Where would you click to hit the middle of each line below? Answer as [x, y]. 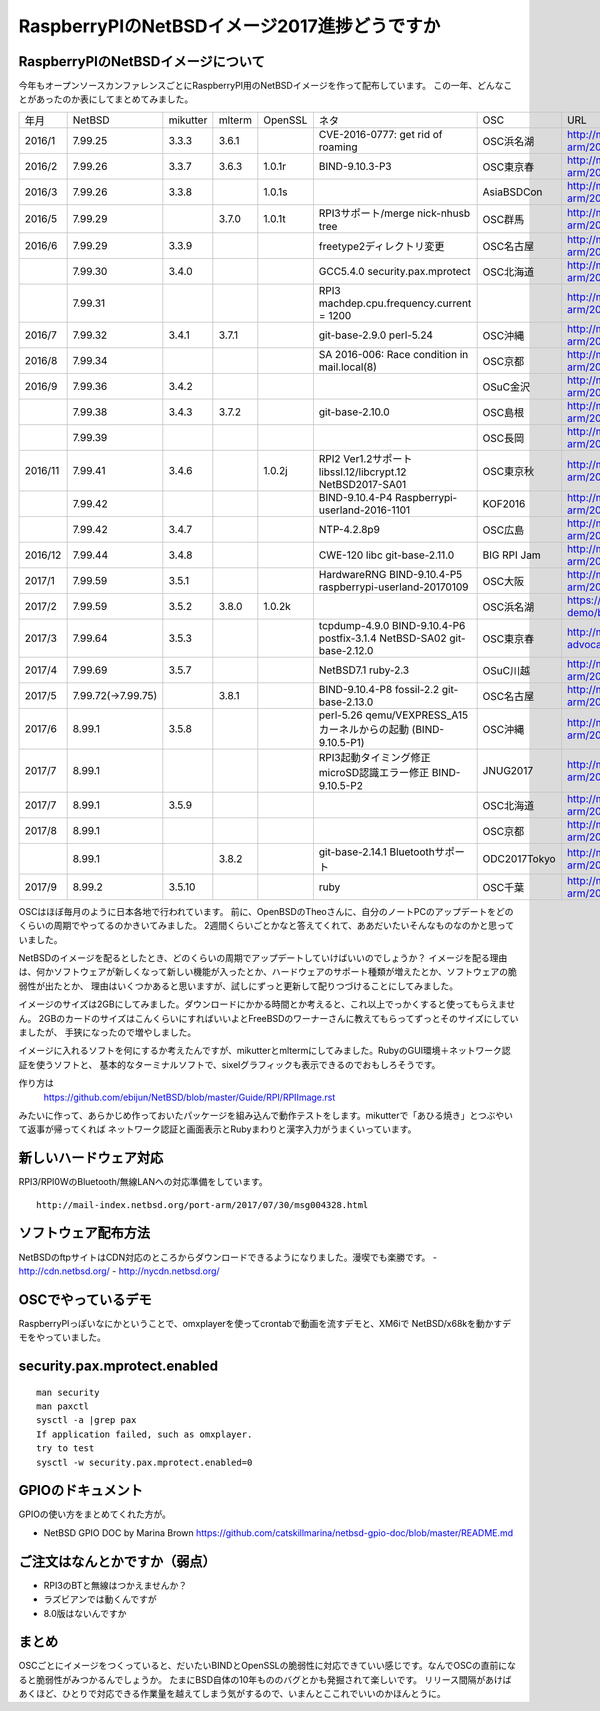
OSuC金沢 [506, 387]
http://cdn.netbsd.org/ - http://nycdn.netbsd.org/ [119, 1271]
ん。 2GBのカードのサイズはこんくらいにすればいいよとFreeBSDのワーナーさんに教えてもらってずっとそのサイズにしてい [268, 1018]
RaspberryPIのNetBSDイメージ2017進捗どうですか [229, 26]
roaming [338, 147]
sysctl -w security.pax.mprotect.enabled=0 [144, 1462]
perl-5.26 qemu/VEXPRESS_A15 [393, 715]
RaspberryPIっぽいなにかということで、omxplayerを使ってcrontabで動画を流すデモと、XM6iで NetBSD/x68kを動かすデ [265, 1323]
